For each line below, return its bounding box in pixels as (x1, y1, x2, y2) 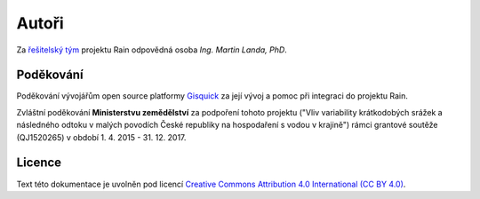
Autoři (16, 13, 64, 33)
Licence (16, 155, 62, 171)
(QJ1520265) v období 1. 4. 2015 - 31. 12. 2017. (16, 131, 187, 142)
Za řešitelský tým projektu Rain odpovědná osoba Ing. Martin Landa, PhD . (16, 44, 288, 55)
